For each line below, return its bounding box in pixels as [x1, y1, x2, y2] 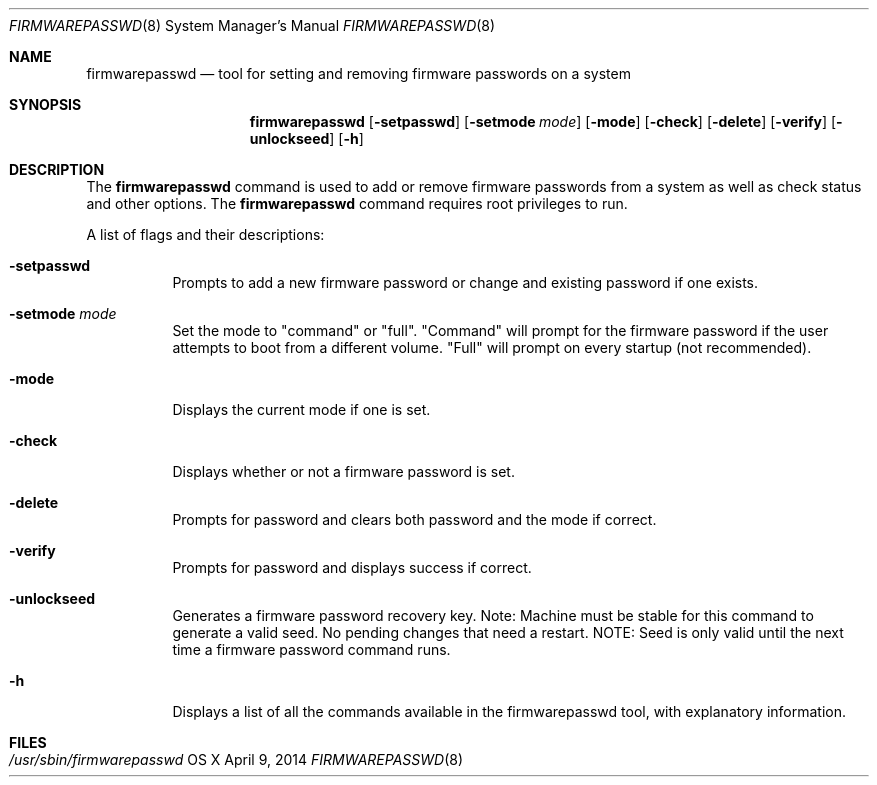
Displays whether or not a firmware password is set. [172, 463, 515, 480]
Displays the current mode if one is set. [172, 401, 431, 418]
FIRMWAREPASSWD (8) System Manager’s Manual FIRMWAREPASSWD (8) [9, 17, 496, 34]
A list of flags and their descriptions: [86, 226, 325, 243]
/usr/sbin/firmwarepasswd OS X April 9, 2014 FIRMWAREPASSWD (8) [9, 751, 464, 768]
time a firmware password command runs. [172, 641, 451, 658]
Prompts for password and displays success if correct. [172, 559, 532, 576]
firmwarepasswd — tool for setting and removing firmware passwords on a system [86, 65, 631, 82]
